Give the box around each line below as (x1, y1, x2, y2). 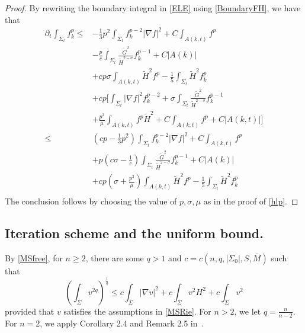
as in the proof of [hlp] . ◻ (203, 195, 298, 207)
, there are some (85, 251, 144, 264)
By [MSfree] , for (5, 251, 63, 264)
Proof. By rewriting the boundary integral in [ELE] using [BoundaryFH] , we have (5, 2, 301, 14)
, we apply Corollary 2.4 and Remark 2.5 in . (40, 316, 204, 329)
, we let (234, 305, 261, 317)
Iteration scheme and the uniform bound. (5, 224, 264, 242)
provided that (5, 305, 54, 317)
